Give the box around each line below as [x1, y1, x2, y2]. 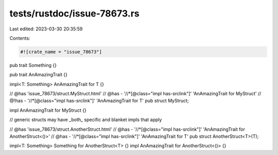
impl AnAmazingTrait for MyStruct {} [9, 107, 87, 113]
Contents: [9, 35, 30, 41]
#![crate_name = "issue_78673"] [20, 49, 102, 55]
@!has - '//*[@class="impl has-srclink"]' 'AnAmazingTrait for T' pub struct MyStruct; [9, 98, 189, 104]
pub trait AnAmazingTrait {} [9, 72, 68, 78]
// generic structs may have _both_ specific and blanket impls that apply [9, 116, 162, 123]
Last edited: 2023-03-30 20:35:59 [9, 26, 83, 32]
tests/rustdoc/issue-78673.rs [9, 8, 140, 19]
